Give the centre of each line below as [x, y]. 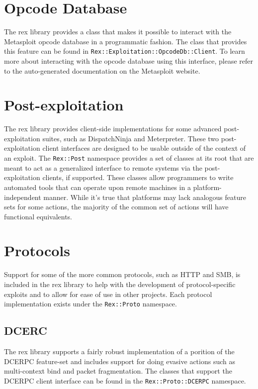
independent [23, 197]
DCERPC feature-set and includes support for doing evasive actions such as [120, 361]
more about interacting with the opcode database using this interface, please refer [129, 60]
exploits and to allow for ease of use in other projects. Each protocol [108, 294]
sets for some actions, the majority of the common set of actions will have [116, 207]
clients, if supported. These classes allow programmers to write [138, 177]
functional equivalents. [38, 216]
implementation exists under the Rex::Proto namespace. [90, 304]
